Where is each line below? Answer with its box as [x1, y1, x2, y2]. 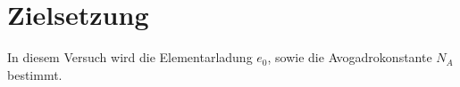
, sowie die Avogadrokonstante [267, 48, 432, 67]
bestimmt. [7, 65, 63, 83]
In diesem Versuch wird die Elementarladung [7, 48, 253, 67]
